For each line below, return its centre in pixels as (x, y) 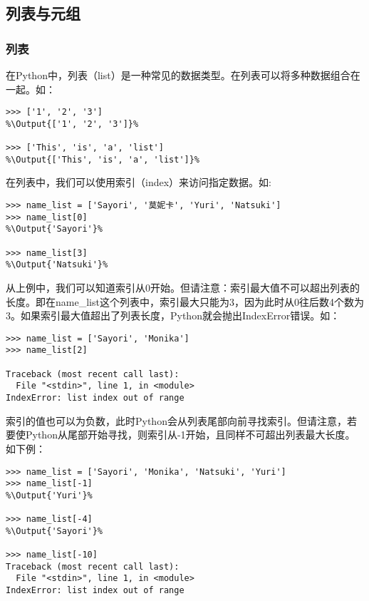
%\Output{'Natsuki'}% (57, 265)
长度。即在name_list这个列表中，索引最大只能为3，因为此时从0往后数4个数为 (185, 301)
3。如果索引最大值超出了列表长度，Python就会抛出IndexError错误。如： (173, 315)
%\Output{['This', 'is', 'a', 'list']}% (103, 159)
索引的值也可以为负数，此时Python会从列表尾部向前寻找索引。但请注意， (176, 420)
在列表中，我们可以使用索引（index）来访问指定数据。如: (139, 182)
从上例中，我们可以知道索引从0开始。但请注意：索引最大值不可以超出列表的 (183, 287)
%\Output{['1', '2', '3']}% (72, 124)
